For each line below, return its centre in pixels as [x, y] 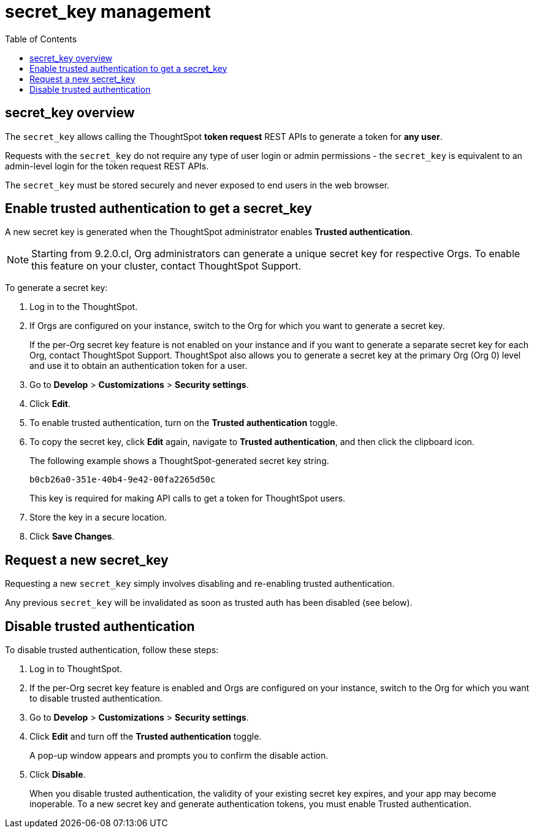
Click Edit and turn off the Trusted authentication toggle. [146, 737]
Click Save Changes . [72, 537]
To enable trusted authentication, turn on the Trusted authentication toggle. [184, 423]
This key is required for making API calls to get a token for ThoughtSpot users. [187, 498]
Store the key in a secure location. [98, 517]
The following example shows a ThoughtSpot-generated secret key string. [179, 461]
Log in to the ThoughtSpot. [84, 307]
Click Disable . [58, 775]
